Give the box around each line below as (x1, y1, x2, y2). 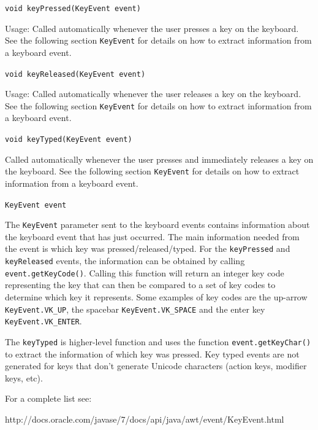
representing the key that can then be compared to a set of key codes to (5, 278, 276, 291)
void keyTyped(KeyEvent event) (5, 135, 132, 144)
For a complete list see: (5, 392, 92, 405)
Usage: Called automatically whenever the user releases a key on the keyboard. (5, 87, 301, 100)
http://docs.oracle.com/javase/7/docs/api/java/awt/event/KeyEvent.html (5, 412, 284, 425)
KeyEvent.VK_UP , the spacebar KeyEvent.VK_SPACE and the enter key (5, 302, 265, 315)
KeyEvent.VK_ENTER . (5, 315, 82, 327)
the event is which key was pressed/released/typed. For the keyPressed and (5, 242, 290, 255)
